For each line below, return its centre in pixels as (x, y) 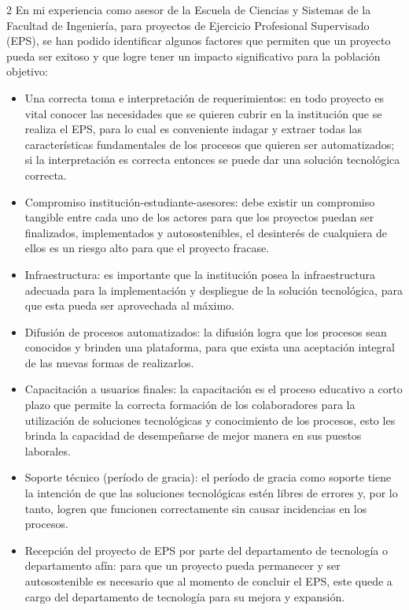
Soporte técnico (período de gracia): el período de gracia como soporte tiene (208, 477)
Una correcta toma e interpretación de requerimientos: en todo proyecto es (204, 97)
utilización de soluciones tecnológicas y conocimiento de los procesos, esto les (210, 420)
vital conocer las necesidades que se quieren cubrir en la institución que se (203, 113)
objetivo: (27, 71)
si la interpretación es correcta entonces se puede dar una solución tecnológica (212, 160)
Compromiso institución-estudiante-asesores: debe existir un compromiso (200, 201)
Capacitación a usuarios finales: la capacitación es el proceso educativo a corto (214, 389)
